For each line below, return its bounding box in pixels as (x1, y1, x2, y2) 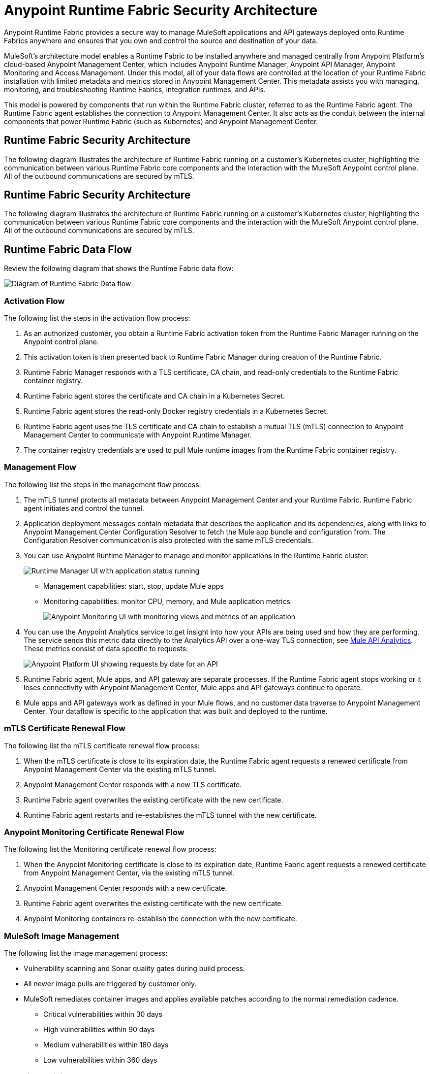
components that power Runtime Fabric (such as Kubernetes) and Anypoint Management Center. (4, 117, 318, 126)
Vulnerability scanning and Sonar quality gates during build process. (24, 964, 245, 973)
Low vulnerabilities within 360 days (43, 1056, 157, 1065)
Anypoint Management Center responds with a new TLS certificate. (24, 780, 242, 789)
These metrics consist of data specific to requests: (24, 644, 188, 653)
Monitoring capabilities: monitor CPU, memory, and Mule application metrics (43, 597, 290, 605)
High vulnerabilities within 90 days (43, 1025, 155, 1034)
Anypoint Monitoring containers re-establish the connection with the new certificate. (24, 914, 297, 923)
